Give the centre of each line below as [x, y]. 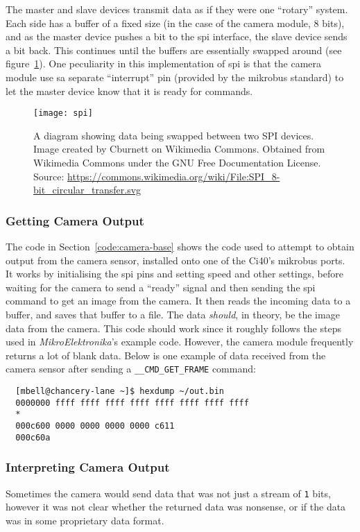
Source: [49, 176]
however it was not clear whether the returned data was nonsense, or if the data [176, 507]
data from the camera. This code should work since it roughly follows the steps [173, 328]
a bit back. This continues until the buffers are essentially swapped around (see [174, 50]
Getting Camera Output [75, 220]
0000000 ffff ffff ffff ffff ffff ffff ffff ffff [132, 403]
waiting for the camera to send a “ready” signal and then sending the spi [161, 287]
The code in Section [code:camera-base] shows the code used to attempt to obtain [180, 246]
